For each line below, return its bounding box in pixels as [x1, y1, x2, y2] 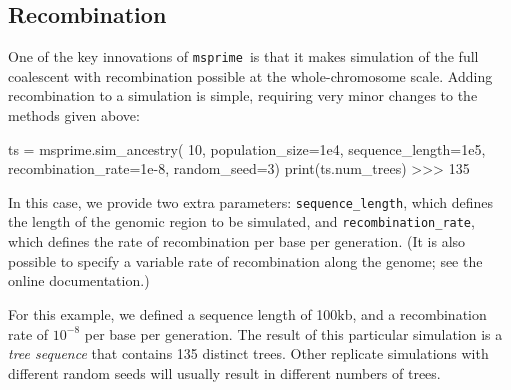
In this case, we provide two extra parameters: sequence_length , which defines [8, 191, 494, 212]
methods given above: [8, 105, 140, 126]
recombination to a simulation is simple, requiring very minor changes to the [8, 85, 478, 106]
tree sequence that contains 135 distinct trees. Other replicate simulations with [8, 343, 489, 364]
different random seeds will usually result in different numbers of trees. [8, 362, 441, 383]
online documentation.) [8, 270, 150, 291]
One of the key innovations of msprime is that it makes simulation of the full [8, 46, 479, 67]
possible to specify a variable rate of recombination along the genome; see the [8, 250, 483, 271]
